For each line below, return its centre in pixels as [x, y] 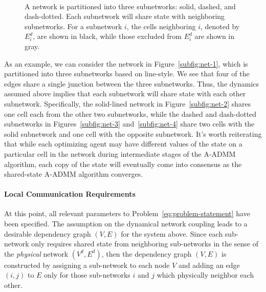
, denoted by [220, 26]
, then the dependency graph [147, 253]
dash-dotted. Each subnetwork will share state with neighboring [125, 16]
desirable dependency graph [48, 233]
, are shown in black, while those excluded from [107, 36]
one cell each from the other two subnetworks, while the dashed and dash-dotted [130, 113]
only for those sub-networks [87, 275]
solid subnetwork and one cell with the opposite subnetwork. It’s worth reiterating [133, 133]
